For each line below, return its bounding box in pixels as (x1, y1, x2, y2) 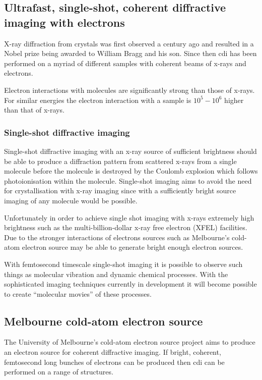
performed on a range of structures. (4, 366, 113, 377)
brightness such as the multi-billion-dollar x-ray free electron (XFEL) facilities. (4, 222, 247, 233)
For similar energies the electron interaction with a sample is (4, 94, 191, 105)
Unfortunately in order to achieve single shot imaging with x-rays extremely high (4, 212, 254, 223)
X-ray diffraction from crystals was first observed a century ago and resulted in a (4, 38, 254, 48)
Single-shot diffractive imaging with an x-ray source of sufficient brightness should (4, 145, 257, 156)
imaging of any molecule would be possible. (4, 195, 138, 205)
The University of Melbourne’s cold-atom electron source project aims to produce (4, 337, 255, 347)
